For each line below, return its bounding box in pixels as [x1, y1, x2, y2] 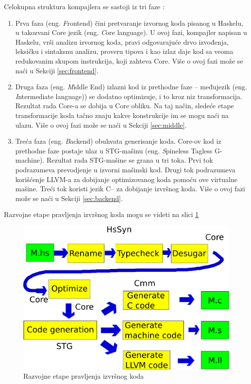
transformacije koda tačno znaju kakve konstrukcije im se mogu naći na [15, 110, 229, 120]
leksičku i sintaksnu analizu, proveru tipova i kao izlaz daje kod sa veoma [15, 46, 234, 56]
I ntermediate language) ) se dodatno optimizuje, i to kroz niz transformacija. [15, 91, 242, 101]
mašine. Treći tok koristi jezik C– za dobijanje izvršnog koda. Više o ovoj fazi [15, 184, 245, 194]
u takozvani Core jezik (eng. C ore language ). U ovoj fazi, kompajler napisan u [15, 27, 247, 37]
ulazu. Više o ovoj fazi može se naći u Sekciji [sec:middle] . [15, 119, 187, 130]
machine [15, 155, 40, 165]
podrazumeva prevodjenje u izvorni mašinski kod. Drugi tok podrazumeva [15, 164, 235, 174]
